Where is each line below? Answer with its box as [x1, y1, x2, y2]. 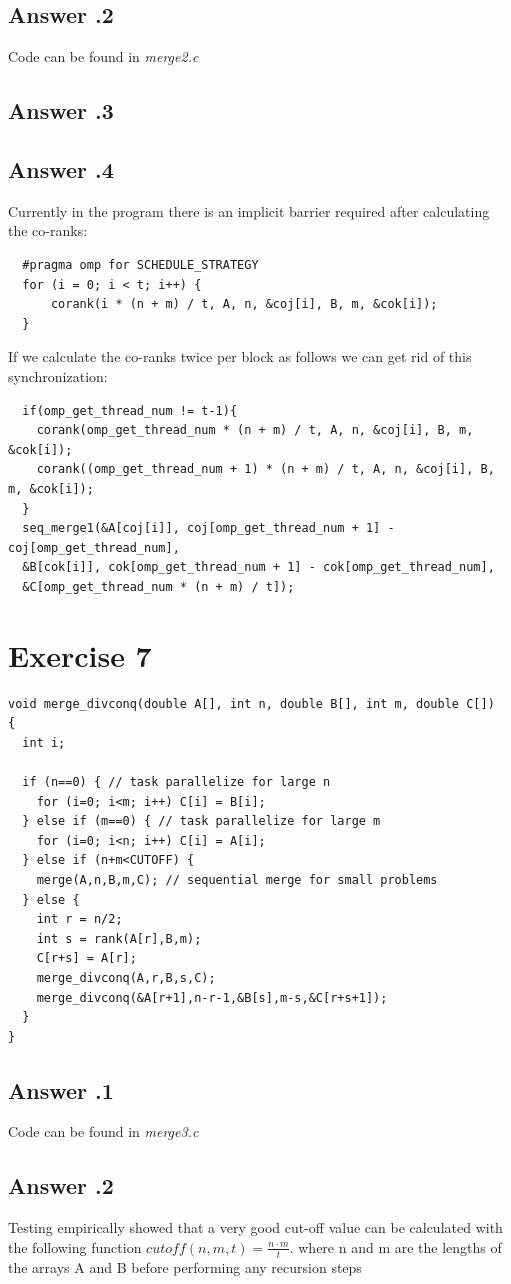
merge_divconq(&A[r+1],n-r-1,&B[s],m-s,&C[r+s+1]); [36, 990, 388, 1005]
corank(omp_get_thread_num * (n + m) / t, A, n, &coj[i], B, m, [36, 423, 474, 438]
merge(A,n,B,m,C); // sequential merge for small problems [36, 872, 438, 887]
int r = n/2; [36, 912, 123, 927]
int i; [22, 735, 66, 750]
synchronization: [8, 365, 108, 386]
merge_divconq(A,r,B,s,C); [36, 970, 216, 985]
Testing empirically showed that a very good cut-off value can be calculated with [8, 1217, 503, 1238]
